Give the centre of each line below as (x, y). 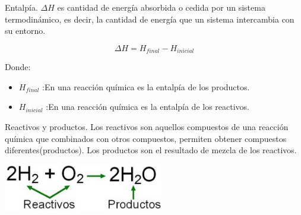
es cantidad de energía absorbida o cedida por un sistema (161, 7)
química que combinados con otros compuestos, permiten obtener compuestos (146, 138)
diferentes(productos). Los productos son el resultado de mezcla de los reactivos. (151, 150)
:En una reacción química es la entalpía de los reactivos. (148, 107)
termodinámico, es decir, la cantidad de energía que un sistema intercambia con (150, 19)
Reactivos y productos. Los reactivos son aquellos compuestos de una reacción (147, 127)
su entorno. (25, 31)
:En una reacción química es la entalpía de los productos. (146, 86)
